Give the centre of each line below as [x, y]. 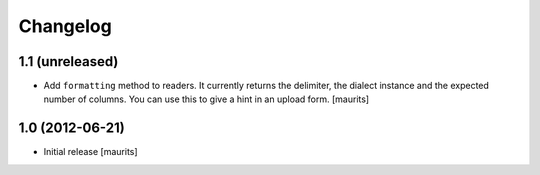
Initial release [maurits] [91, 152]
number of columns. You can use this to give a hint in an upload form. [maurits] [206, 99]
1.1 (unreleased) [68, 61]
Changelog [65, 26]
